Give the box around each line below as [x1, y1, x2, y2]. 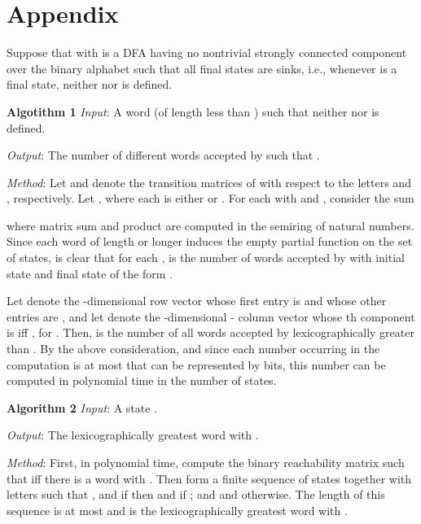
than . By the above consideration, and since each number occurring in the [7, 340, 380, 357]
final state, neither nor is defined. [7, 76, 173, 93]
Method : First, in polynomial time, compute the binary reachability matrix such [7, 454, 405, 470]
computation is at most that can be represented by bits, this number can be [7, 356, 386, 373]
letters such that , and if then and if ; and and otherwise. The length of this [7, 486, 385, 503]
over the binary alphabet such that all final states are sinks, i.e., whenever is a [7, 59, 397, 76]
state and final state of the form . [7, 264, 173, 282]
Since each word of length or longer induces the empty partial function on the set [7, 233, 413, 250]
